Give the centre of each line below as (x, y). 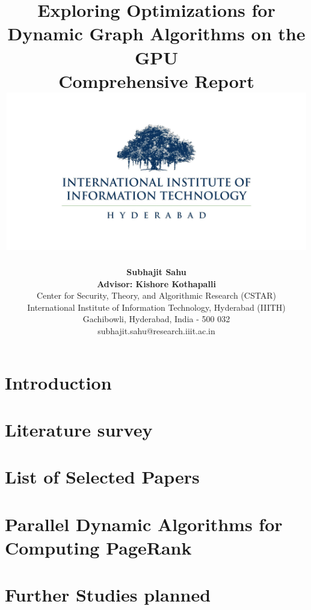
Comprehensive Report (156, 80)
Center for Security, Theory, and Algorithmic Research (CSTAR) (156, 295)
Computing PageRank (98, 547)
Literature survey (79, 429)
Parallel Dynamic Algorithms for (144, 524)
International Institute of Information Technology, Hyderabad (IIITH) (156, 307)
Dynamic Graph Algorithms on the (156, 33)
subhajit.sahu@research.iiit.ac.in (156, 331)
